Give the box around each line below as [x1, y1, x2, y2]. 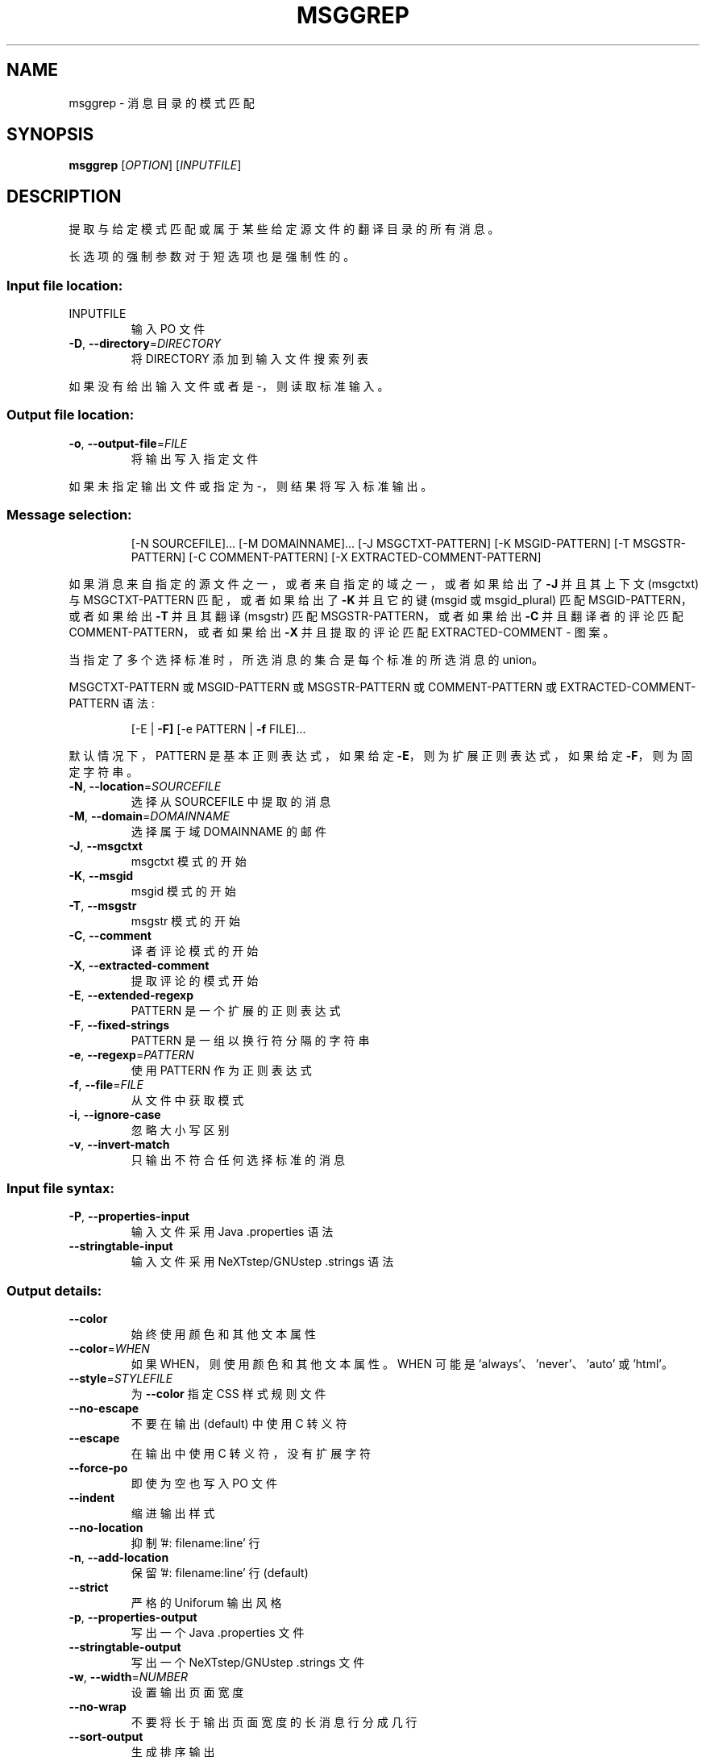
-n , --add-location [69, 1550, 169, 1565]
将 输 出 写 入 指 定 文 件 [131, 451, 259, 465]
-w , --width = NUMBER [69, 1670, 188, 1684]
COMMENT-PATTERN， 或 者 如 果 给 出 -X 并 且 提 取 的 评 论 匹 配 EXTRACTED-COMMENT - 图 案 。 [69, 624, 615, 639]
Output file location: [6, 407, 135, 424]
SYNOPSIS [6, 124, 94, 145]
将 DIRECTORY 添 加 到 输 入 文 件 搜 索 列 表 [131, 352, 369, 366]
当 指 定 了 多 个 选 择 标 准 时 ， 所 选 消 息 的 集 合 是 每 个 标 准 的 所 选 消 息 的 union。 [69, 652, 544, 666]
